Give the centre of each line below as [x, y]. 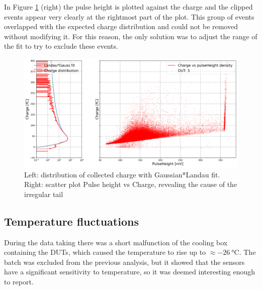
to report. [19, 281]
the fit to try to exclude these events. [61, 46]
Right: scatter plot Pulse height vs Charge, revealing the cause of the [131, 184]
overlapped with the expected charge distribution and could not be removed [121, 26]
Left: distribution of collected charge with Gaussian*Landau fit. [122, 174]
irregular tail [44, 194]
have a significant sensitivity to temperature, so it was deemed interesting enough [130, 272]
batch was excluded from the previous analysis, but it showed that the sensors [124, 262]
